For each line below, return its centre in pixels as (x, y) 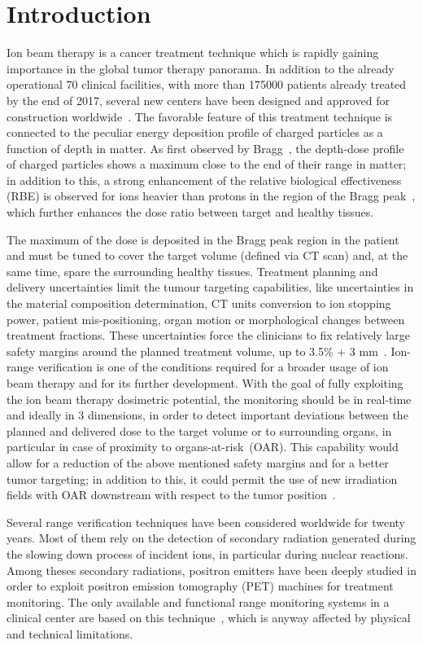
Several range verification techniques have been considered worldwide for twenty (206, 522)
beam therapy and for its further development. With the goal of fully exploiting (205, 383)
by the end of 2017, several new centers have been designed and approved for (198, 100)
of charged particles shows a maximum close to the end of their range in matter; (207, 164)
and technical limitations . (70, 633)
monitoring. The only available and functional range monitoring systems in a (198, 601)
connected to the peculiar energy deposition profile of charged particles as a (195, 132)
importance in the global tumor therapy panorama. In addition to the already (201, 68)
